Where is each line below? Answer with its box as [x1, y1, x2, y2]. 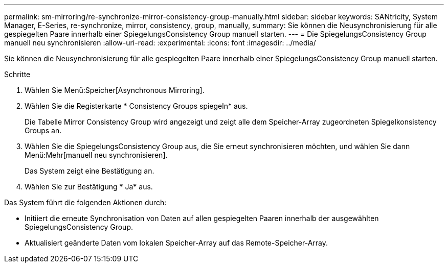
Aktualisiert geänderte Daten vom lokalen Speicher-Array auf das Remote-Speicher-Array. [25, 238, 328, 247]
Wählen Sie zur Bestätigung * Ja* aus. [25, 182, 153, 191]
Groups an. [25, 126, 62, 135]
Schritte [4, 70, 31, 79]
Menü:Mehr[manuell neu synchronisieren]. [25, 151, 168, 159]
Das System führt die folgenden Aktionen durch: [4, 198, 167, 207]
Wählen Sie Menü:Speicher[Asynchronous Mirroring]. [25, 86, 205, 94]
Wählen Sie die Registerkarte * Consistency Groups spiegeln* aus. [25, 102, 248, 110]
